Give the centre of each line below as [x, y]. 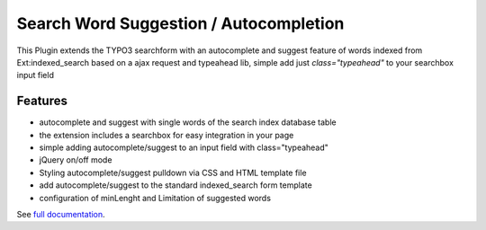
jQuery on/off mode [76, 160]
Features [42, 101]
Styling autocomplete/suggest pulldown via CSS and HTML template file [173, 172]
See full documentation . [61, 214]
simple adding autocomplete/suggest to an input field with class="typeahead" [184, 147]
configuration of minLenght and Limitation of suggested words [155, 198]
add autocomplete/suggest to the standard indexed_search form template [175, 185]
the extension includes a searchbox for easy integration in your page [166, 135]
